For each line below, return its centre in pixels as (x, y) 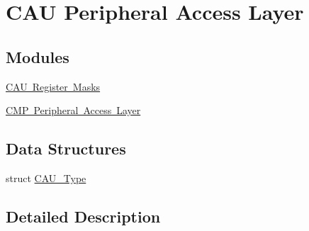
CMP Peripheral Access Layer (73, 110)
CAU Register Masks (53, 86)
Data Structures (66, 148)
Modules (38, 56)
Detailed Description (83, 216)
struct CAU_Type (46, 178)
